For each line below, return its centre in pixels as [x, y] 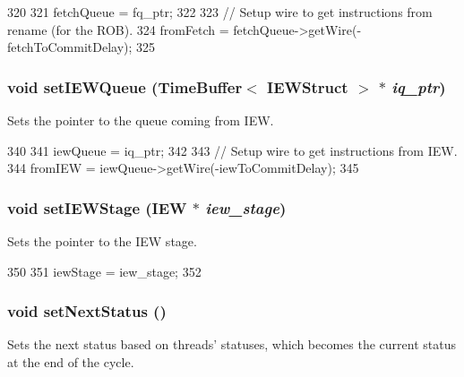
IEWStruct [308, 86]
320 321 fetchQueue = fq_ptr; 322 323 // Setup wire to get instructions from [220, 12]
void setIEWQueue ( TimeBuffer [125, 86]
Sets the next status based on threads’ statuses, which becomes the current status [232, 344]
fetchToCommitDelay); [70, 47]
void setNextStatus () [87, 311]
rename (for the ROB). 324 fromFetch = [118, 29]
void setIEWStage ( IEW [97, 207]
